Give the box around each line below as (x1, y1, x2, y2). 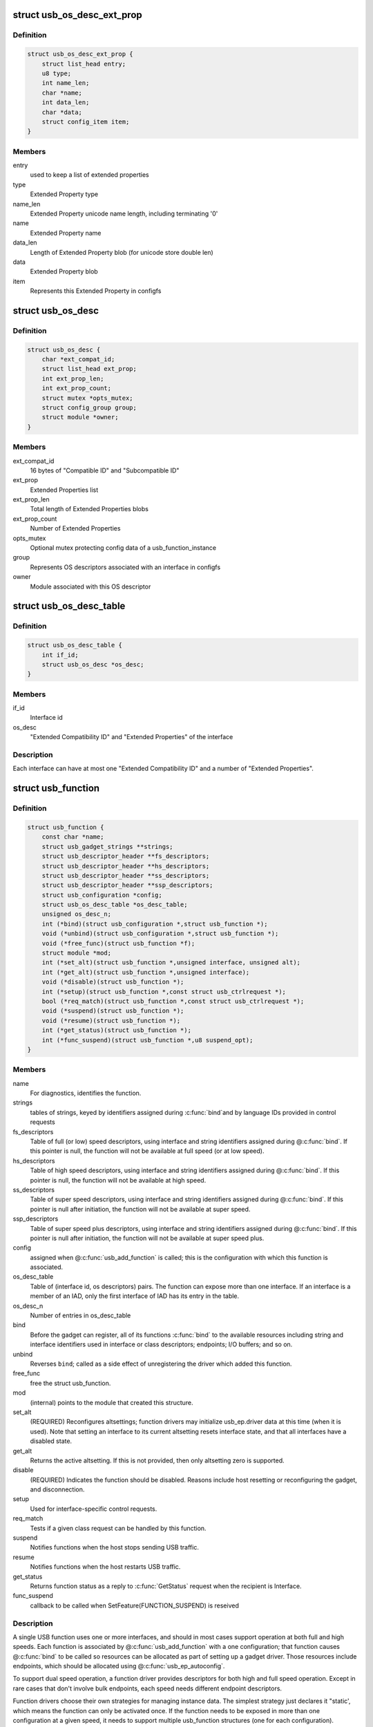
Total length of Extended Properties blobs (30, 505, 149, 513)
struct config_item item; (41, 117, 130, 126)
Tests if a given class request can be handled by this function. (30, 1524, 207, 1532)
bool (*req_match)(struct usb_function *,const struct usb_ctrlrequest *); (41, 997, 305, 1005)
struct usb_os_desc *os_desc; (41, 660, 144, 668)
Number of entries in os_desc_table (30, 1311, 131, 1319)
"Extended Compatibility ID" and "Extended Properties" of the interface (30, 733, 233, 741)
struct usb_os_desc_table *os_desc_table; (41, 901, 188, 908)
